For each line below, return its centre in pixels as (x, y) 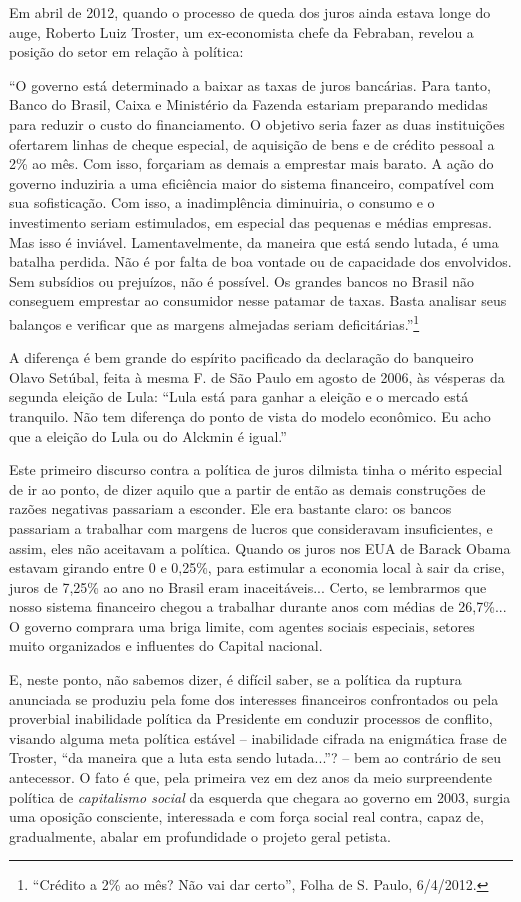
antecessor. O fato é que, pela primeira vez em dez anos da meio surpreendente (251, 777)
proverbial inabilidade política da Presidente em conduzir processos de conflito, (251, 718)
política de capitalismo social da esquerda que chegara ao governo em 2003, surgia (260, 796)
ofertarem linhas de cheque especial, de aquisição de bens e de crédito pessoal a (252, 143)
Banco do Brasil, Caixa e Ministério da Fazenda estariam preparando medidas (248, 104)
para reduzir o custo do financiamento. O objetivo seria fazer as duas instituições (257, 123)
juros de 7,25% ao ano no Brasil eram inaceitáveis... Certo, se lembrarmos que (248, 586)
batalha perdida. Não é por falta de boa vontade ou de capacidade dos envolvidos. (260, 261)
